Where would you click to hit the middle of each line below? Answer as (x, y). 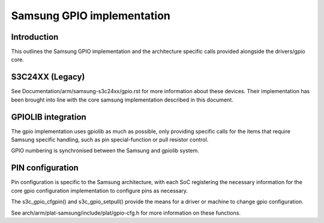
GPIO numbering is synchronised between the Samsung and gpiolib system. (105, 151)
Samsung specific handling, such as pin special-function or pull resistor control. (110, 140)
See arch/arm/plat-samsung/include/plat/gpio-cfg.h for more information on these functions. (126, 213)
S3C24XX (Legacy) (48, 77)
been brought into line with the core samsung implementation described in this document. (122, 100)
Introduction (35, 37)
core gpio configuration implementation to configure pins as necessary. (100, 191)
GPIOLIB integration (49, 117)
